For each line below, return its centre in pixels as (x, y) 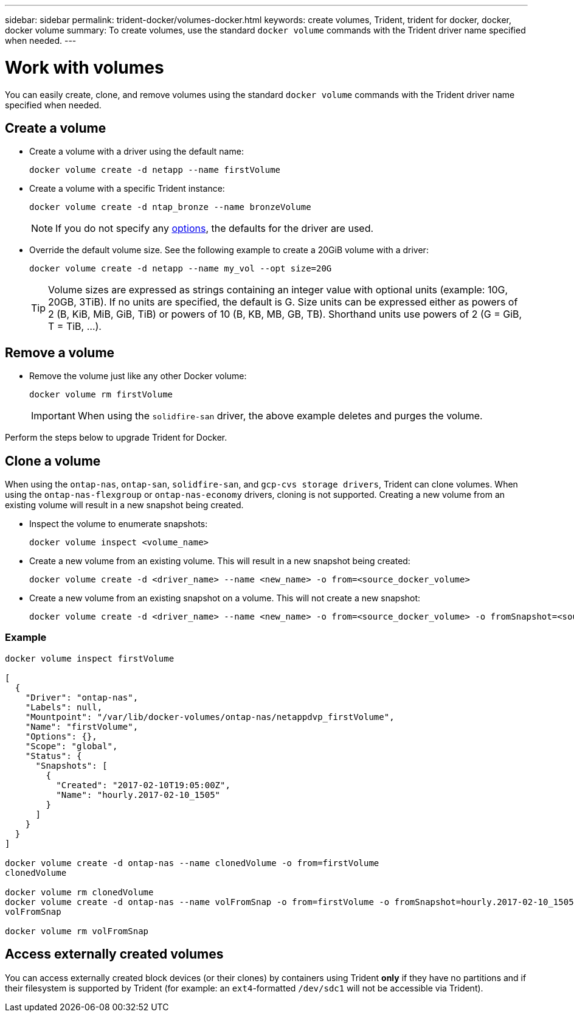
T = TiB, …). (75, 327)
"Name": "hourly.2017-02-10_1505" (138, 795)
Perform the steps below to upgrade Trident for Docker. (116, 438)
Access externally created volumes (114, 954)
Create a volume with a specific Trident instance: (127, 189)
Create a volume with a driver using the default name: (137, 152)
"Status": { (54, 756)
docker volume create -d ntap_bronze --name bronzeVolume (170, 207)
